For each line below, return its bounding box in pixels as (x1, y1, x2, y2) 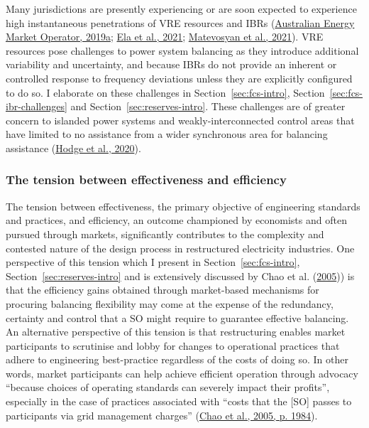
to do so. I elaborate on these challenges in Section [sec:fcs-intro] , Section (6, 85, 325, 100)
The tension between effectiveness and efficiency (6, 171, 287, 188)
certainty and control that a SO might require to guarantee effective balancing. (6, 310, 349, 325)
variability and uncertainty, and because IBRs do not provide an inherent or (6, 57, 337, 72)
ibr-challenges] (6, 99, 67, 114)
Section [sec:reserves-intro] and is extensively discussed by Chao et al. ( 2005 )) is (6, 268, 355, 283)
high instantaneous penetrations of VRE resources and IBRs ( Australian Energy (6, 15, 355, 30)
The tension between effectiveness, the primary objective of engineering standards (6, 198, 360, 213)
